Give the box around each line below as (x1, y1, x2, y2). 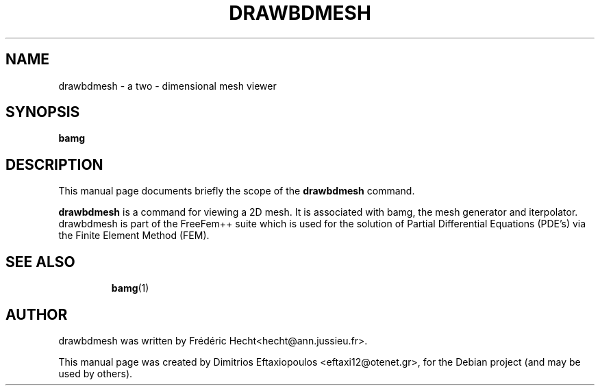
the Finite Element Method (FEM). (58, 229, 210, 242)
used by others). (58, 367, 133, 379)
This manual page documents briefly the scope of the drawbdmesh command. (58, 185, 415, 197)
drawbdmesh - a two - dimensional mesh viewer (58, 79, 277, 92)
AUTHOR (5, 305, 68, 323)
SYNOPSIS (5, 103, 80, 121)
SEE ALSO (5, 253, 75, 270)
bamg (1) (111, 282, 149, 294)
